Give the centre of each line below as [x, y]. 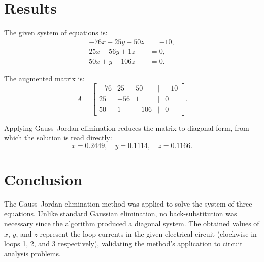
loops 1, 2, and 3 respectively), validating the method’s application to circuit [123, 243]
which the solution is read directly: [58, 138]
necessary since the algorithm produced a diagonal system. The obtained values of [132, 223]
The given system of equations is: [56, 32]
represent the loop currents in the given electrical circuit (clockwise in [148, 233]
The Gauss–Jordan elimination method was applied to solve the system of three [128, 203]
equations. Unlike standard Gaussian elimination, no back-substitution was [121, 213]
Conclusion [43, 179]
